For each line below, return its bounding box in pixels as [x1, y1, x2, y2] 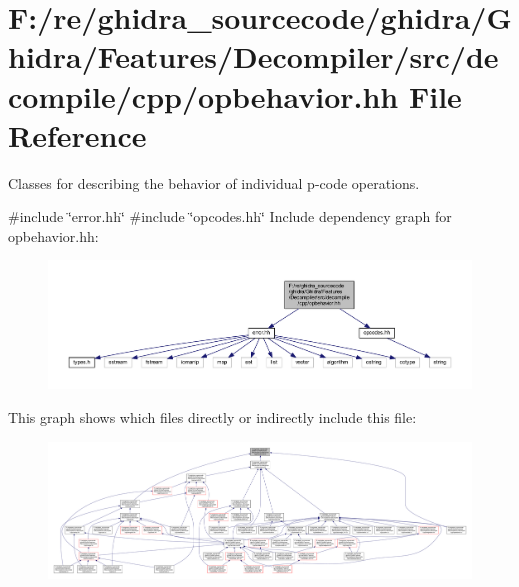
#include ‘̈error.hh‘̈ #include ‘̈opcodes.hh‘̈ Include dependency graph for [8, 206, 452, 227]
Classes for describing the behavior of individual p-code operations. [8, 172, 420, 193]
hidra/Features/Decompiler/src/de [8, 36, 499, 77]
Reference [8, 114, 147, 155]
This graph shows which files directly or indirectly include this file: [8, 406, 417, 427]
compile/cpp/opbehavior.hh [8, 75, 399, 116]
